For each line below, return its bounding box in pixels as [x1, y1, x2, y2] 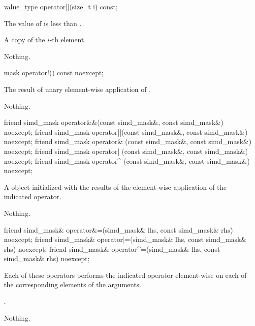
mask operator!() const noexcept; [4, 67, 104, 78]
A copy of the [4, 34, 45, 45]
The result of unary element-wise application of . [4, 84, 151, 94]
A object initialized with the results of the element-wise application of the [4, 181, 227, 192]
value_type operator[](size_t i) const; [4, 1, 118, 11]
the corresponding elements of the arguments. [4, 279, 141, 290]
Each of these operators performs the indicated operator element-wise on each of [4, 269, 247, 280]
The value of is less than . [4, 18, 82, 28]
